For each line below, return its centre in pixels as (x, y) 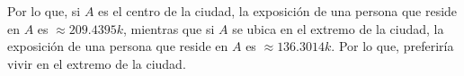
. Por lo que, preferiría (393, 46)
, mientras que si (169, 28)
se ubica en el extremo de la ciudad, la (338, 28)
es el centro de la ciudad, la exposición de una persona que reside (278, 11)
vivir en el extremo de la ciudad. (97, 63)
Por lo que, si (44, 11)
